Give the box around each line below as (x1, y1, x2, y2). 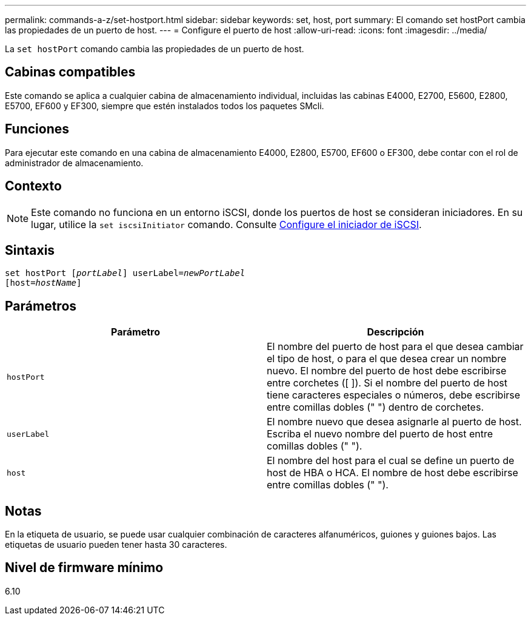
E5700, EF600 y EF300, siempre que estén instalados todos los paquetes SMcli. (5, 100, 324, 111)
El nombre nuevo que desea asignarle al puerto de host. (267, 416, 522, 428)
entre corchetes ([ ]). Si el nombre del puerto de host (267, 377, 508, 389)
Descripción (367, 326, 424, 339)
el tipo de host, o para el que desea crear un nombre (267, 352, 507, 365)
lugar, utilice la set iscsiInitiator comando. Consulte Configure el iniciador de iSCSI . (31, 218, 422, 231)
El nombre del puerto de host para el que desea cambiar (267, 340, 524, 353)
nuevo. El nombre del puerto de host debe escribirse (267, 365, 507, 377)
